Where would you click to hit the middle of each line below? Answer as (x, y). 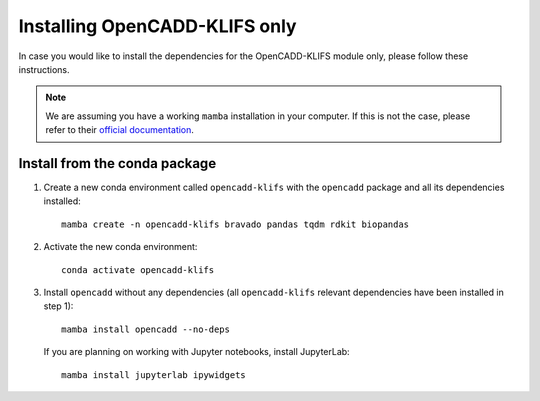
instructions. (44, 69)
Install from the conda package (117, 163)
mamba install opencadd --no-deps (145, 329)
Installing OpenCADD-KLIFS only (157, 26)
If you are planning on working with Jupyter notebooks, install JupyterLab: (196, 352)
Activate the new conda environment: (120, 247)
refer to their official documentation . (120, 130)
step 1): (58, 306)
